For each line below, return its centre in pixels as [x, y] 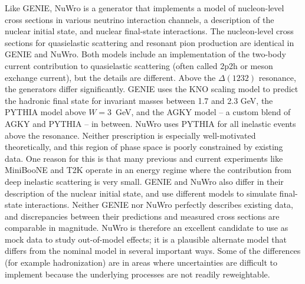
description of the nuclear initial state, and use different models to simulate [141, 193]
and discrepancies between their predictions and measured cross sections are [142, 216]
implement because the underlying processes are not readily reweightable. [137, 274]
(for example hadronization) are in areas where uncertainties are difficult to [141, 262]
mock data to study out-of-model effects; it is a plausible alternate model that [146, 239]
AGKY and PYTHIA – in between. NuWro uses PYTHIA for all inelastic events [150, 123]
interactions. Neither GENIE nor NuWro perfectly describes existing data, [159, 205]
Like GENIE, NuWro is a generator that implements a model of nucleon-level [145, 8]
